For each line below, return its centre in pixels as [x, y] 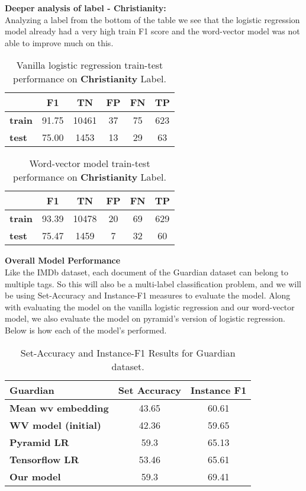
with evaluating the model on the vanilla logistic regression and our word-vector [150, 307]
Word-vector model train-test [90, 163]
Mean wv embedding [59, 407]
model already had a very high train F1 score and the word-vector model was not [152, 31]
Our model [35, 476]
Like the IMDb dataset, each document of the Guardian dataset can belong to [147, 272]
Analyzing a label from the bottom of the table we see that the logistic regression [152, 19]
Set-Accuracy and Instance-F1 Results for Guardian [128, 352]
